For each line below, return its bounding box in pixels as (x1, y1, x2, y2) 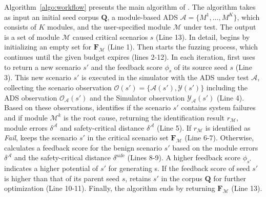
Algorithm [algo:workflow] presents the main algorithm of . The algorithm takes (4, 2, 256, 12)
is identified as (205, 122, 251, 133)
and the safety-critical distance (14, 152, 111, 163)
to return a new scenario (4, 61, 81, 72)
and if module (4, 112, 48, 122)
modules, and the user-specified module (47, 21, 171, 32)
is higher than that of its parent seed (4, 173, 120, 183)
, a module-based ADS (107, 11, 178, 22)
